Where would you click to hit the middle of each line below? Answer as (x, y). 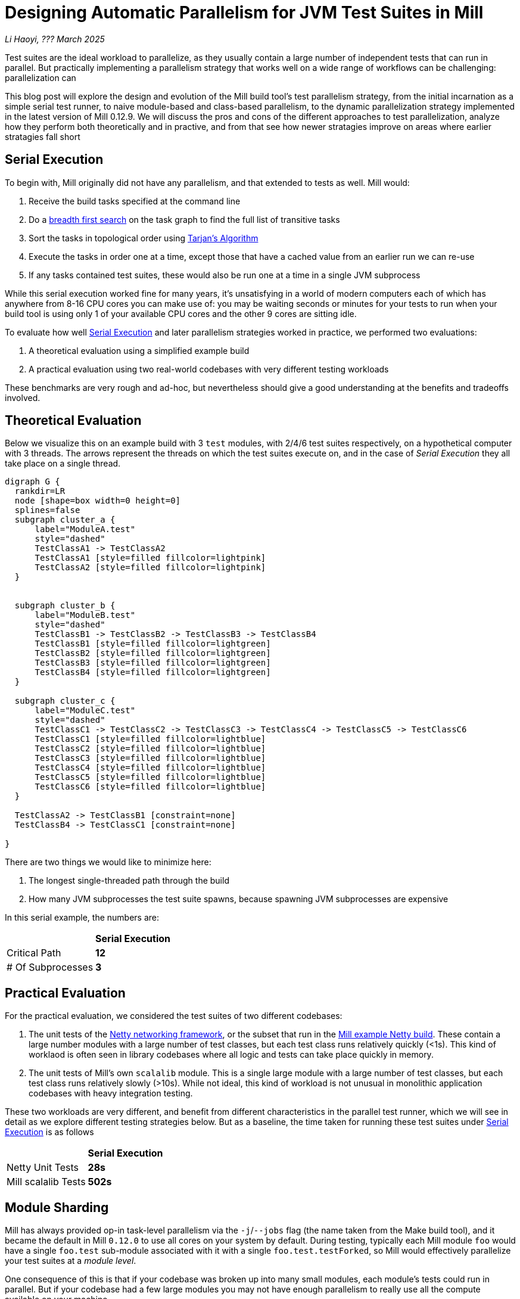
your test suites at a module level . (71, 1261)
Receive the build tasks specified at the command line (135, 201)
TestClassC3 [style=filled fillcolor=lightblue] (150, 758)
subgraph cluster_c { (65, 701)
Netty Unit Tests (43, 1168)
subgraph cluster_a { (65, 520)
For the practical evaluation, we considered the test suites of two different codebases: (174, 1016)
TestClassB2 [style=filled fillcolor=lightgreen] (153, 653)
